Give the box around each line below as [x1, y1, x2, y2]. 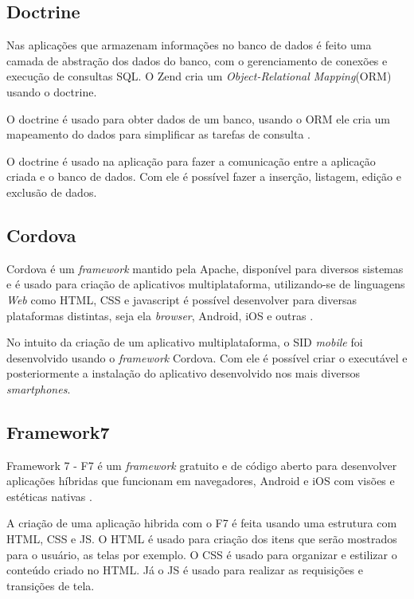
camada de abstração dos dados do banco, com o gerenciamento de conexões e [6, 52, 388, 69]
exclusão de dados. [6, 183, 97, 200]
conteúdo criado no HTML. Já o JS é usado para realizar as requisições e [6, 562, 363, 578]
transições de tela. [6, 577, 95, 593]
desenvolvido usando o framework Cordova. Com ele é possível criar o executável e [6, 349, 408, 366]
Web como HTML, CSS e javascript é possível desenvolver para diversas [6, 291, 357, 307]
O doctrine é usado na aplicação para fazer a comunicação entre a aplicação [6, 152, 376, 169]
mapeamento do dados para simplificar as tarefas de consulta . [6, 126, 311, 143]
